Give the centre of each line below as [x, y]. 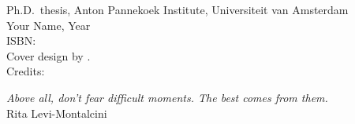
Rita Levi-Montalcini [57, 113]
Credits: [26, 71]
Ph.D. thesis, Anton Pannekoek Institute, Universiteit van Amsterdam [177, 9]
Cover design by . [49, 55]
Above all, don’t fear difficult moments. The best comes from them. [167, 97]
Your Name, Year [49, 25]
